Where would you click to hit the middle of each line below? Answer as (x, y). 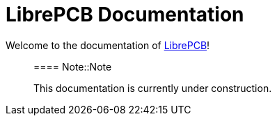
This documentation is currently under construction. (153, 88)
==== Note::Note (73, 66)
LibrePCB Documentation (125, 15)
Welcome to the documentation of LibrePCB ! (108, 45)
